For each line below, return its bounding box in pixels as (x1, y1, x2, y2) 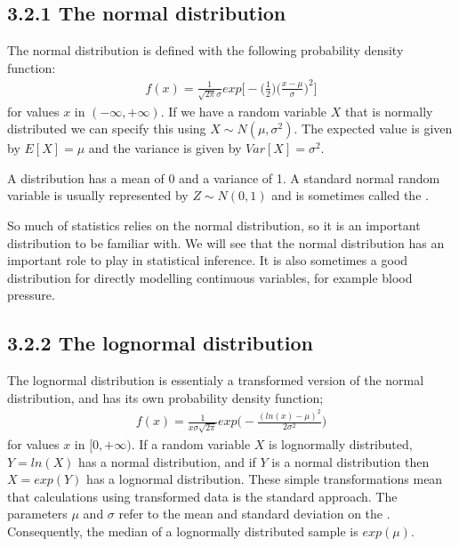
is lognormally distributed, (269, 434, 413, 453)
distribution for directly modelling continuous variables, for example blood (7, 268, 413, 286)
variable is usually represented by (7, 186, 189, 205)
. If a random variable (131, 434, 251, 453)
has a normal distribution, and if (78, 452, 256, 471)
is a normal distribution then (271, 452, 430, 471)
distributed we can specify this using (7, 119, 206, 138)
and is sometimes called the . (271, 186, 429, 205)
